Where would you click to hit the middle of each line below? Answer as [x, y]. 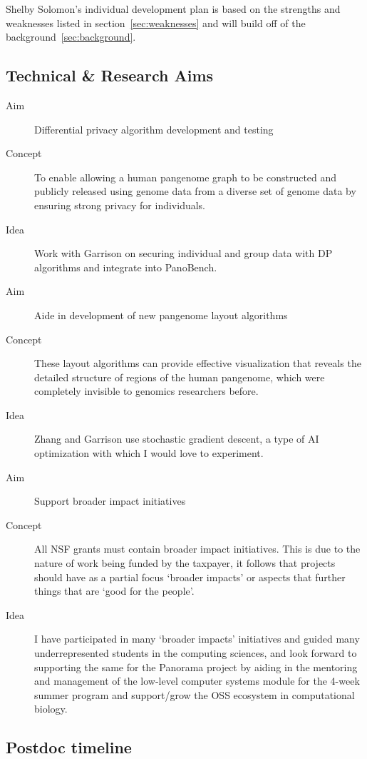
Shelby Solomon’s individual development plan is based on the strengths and [173, 9]
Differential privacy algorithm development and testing [154, 129]
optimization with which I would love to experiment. [149, 453]
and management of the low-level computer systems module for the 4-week [197, 681]
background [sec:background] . [71, 37]
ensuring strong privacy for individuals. [120, 205]
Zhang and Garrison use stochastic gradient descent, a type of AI [177, 439]
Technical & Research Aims [110, 75]
